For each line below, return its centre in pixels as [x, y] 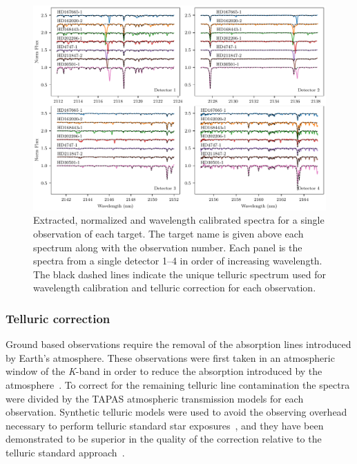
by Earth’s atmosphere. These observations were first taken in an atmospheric [170, 357]
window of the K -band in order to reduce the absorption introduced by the [164, 371]
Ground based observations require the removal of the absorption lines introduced [178, 344]
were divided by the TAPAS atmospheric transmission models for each [155, 398]
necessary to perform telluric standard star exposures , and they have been [165, 425]
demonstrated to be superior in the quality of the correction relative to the [164, 439]
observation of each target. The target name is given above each [168, 234]
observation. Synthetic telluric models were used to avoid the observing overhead [176, 412]
